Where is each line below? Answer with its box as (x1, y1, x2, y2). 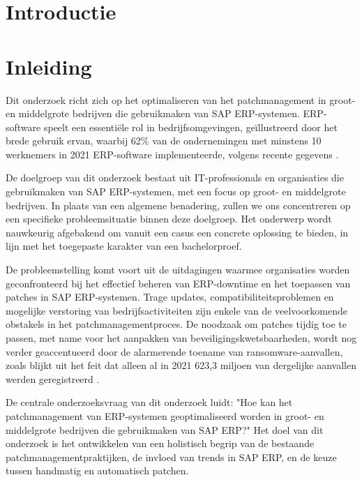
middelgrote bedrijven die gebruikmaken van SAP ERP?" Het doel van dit (6, 422, 324, 437)
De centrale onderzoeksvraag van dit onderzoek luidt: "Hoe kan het (6, 395, 293, 409)
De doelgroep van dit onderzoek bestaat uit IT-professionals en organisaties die (6, 170, 344, 185)
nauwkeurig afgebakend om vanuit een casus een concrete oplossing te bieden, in (6, 225, 349, 239)
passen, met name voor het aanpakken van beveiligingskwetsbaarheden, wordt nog (6, 331, 357, 345)
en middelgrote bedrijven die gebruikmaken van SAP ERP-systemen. (6, 106, 300, 121)
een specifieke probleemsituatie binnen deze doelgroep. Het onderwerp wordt (6, 211, 332, 226)
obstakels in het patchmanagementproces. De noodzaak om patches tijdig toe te (6, 317, 347, 331)
